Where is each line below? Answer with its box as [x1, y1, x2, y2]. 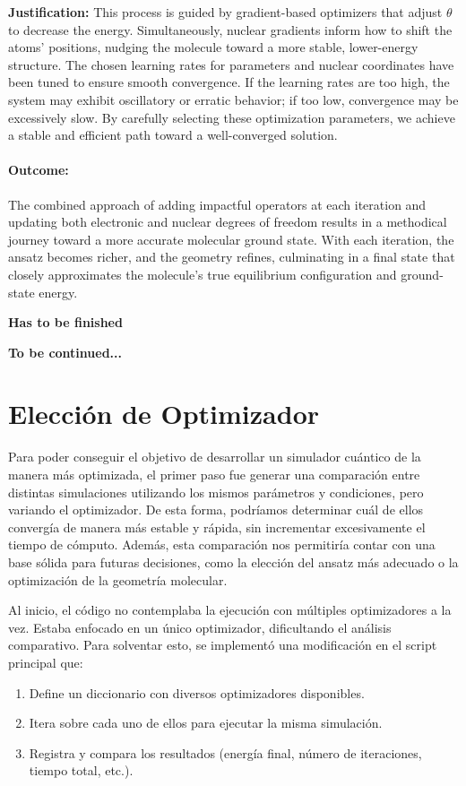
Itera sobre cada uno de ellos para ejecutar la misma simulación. [29, 713, 383, 732]
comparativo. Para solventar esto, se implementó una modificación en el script [8, 635, 437, 654]
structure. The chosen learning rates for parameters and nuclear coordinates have [8, 55, 454, 73]
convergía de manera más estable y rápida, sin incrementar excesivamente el [8, 517, 426, 536]
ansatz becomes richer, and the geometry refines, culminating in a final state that [8, 247, 455, 266]
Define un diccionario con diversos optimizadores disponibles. [29, 683, 365, 702]
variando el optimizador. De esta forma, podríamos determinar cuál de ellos [8, 500, 424, 519]
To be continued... [8, 342, 122, 361]
